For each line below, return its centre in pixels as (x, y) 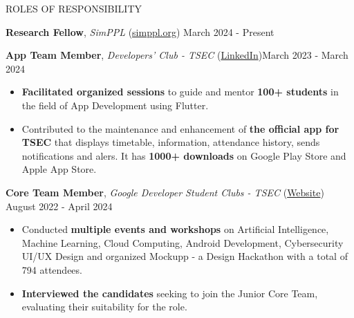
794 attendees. (52, 269)
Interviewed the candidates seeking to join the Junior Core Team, (170, 293)
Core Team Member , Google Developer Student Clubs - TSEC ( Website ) (165, 192)
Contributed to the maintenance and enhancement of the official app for (180, 128)
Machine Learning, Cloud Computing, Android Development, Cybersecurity (183, 242)
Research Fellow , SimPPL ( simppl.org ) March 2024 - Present (140, 31)
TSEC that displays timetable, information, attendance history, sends (171, 142)
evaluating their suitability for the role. (104, 307)
